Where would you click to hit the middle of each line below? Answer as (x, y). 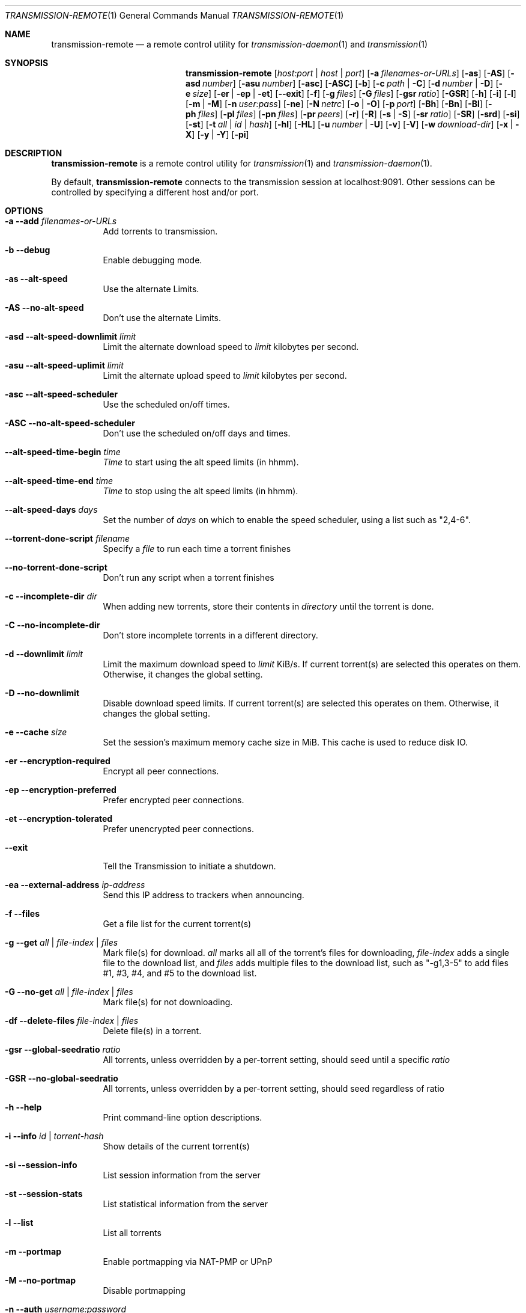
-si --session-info (41, 1165)
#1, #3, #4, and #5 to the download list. (180, 973)
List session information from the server (182, 1175)
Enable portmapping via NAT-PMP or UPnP (188, 1262)
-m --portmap (33, 1251)
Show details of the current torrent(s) (176, 1146)
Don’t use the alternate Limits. (162, 318)
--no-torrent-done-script (56, 567)
